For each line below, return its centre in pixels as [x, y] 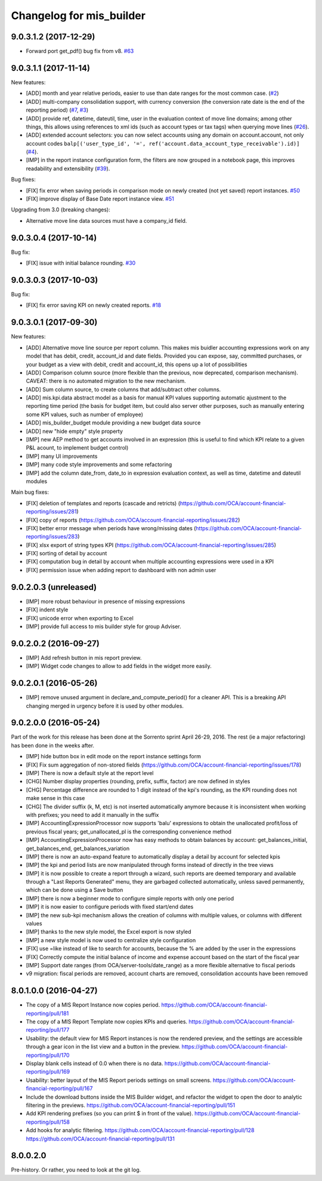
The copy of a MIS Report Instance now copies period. [93, 1005]
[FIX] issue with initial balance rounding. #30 [81, 263]
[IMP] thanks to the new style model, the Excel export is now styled [109, 932]
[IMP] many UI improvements [62, 456]
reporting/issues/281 [51, 512]
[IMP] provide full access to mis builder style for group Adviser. [103, 626]
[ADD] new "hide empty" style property [75, 431]
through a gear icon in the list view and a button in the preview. [103, 1047]
